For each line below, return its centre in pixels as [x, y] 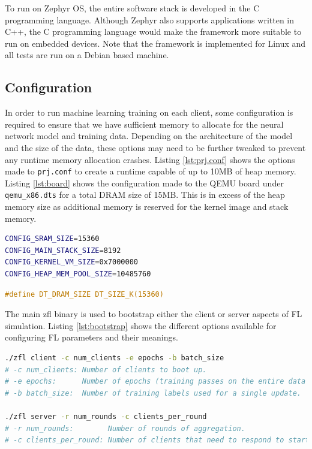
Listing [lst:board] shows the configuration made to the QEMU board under [144, 183]
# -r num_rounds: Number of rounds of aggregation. [125, 428]
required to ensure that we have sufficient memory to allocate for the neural [144, 124]
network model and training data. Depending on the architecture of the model [149, 136]
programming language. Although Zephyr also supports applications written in [150, 19]
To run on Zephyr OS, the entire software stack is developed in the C [132, 8]
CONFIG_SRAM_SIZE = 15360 [52, 239]
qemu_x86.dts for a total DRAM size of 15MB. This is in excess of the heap [145, 195]
